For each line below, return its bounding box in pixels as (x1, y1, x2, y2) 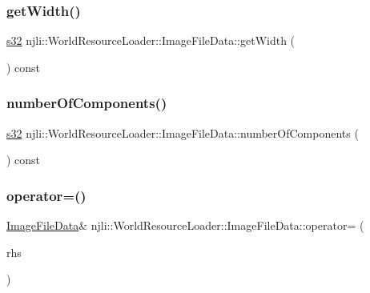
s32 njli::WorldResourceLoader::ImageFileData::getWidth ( (6, 32, 296, 49)
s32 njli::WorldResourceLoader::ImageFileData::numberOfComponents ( (6, 124, 359, 141)
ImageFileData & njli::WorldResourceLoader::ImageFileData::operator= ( (6, 217, 364, 234)
